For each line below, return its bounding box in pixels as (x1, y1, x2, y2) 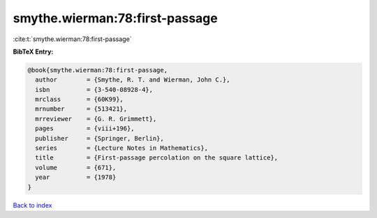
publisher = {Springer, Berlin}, (35, 134, 164, 142)
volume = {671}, (35, 164, 117, 171)
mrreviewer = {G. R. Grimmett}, (35, 115, 157, 123)
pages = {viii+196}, (35, 125, 135, 132)
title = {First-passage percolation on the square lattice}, (35, 154, 279, 162)
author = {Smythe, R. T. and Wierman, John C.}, (35, 76, 230, 84)
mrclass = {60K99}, (35, 95, 124, 104)
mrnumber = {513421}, (35, 105, 128, 113)
